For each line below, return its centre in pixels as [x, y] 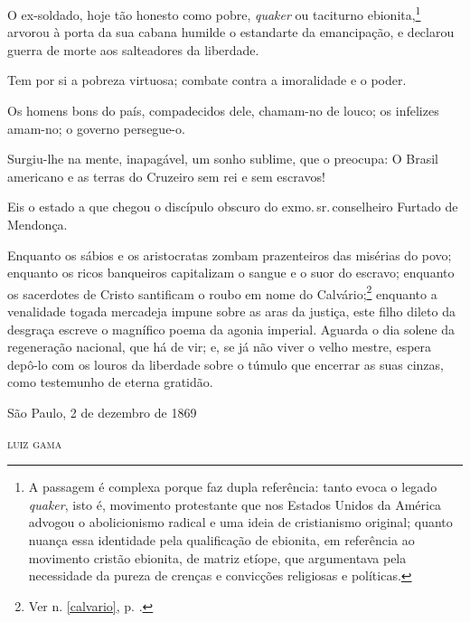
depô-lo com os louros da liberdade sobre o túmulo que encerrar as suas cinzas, [226, 364]
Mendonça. [38, 224]
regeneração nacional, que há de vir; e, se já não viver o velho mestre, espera [220, 347]
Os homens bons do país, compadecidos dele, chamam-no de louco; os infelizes [223, 111]
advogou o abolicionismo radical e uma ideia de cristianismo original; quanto [240, 522]
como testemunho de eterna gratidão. [110, 382]
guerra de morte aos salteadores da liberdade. [133, 49]
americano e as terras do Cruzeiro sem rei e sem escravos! [166, 176]
